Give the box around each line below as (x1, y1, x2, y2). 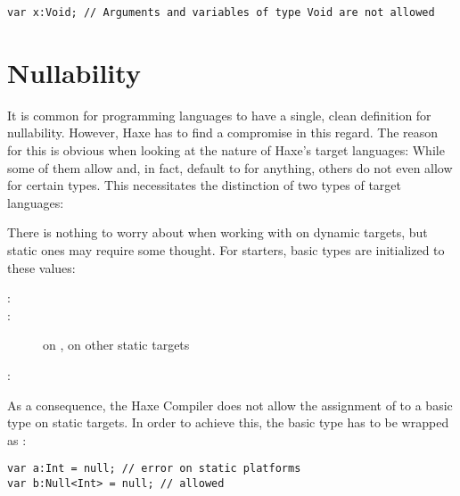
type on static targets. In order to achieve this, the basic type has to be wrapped (7, 413, 449, 432)
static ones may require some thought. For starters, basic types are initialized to (7, 240, 445, 259)
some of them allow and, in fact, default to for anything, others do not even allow (7, 158, 453, 177)
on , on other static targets (43, 335, 190, 354)
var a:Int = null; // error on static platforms (7, 462, 301, 475)
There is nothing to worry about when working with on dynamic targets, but (7, 223, 428, 242)
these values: (7, 258, 76, 277)
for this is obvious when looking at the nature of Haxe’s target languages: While (7, 140, 445, 159)
